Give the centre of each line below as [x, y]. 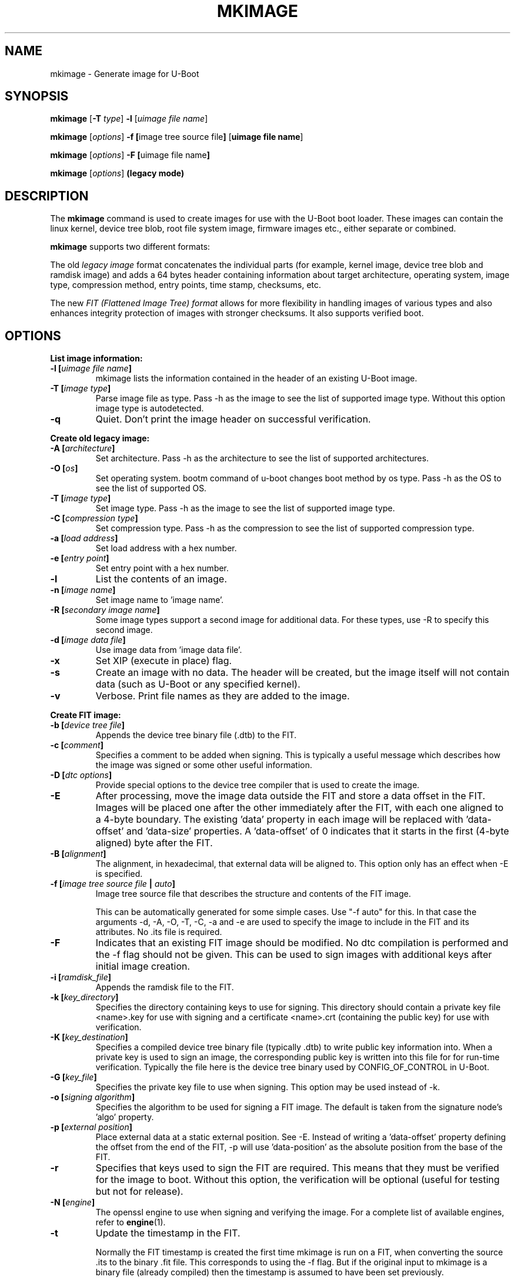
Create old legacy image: [100, 438]
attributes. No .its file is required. [159, 932]
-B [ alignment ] [78, 854]
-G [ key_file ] [73, 1077]
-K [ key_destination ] [89, 1037]
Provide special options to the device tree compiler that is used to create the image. [257, 785]
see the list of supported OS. [151, 488]
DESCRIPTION [47, 196]
